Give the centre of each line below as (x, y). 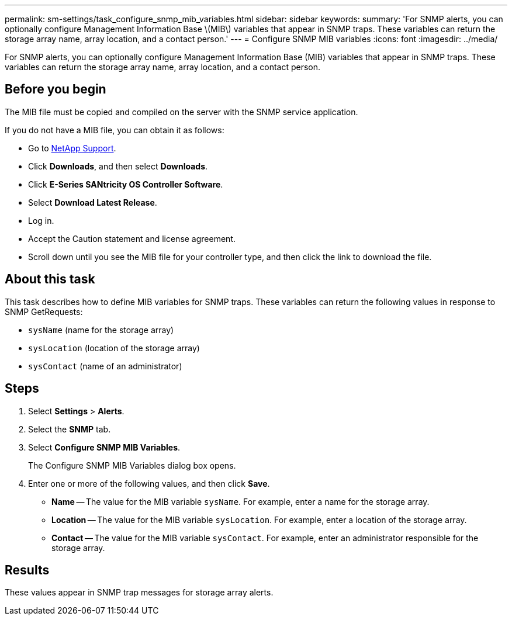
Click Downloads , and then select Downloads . (118, 166)
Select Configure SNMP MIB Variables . (104, 447)
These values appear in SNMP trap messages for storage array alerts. (139, 593)
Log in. (41, 220)
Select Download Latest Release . (93, 202)
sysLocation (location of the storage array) (114, 348)
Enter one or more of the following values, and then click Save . (149, 483)
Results (27, 570)
